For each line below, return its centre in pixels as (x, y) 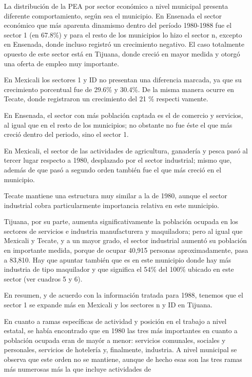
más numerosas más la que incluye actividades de (78, 368)
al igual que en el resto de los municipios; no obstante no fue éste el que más (118, 124)
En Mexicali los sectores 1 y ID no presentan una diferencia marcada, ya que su (123, 80)
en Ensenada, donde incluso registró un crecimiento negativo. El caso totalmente (124, 44)
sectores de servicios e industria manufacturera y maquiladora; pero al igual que (123, 231)
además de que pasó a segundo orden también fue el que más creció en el (113, 169)
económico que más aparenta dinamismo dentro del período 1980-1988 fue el (118, 25)
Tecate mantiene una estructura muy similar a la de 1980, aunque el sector (116, 196)
